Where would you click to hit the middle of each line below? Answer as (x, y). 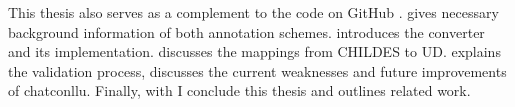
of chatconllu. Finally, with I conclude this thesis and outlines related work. (239, 90)
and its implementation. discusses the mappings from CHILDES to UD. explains (254, 51)
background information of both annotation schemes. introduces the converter (246, 31)
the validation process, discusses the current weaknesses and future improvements (257, 70)
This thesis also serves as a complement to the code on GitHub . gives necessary (253, 12)
